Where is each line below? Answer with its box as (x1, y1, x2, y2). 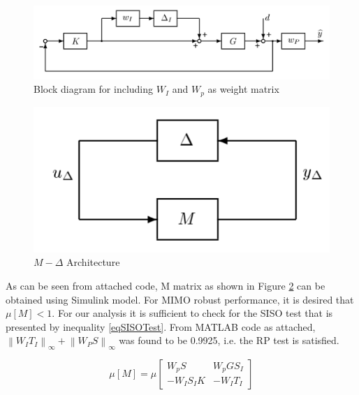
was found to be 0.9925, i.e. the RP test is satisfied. (119, 333, 339, 348)
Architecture (66, 255, 120, 269)
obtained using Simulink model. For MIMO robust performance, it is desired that (6, 292, 354, 306)
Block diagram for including (34, 82, 154, 96)
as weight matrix (207, 82, 279, 96)
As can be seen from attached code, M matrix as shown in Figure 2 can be (6, 278, 325, 293)
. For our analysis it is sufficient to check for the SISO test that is (52, 306, 333, 320)
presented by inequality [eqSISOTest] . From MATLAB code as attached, (6, 319, 316, 334)
